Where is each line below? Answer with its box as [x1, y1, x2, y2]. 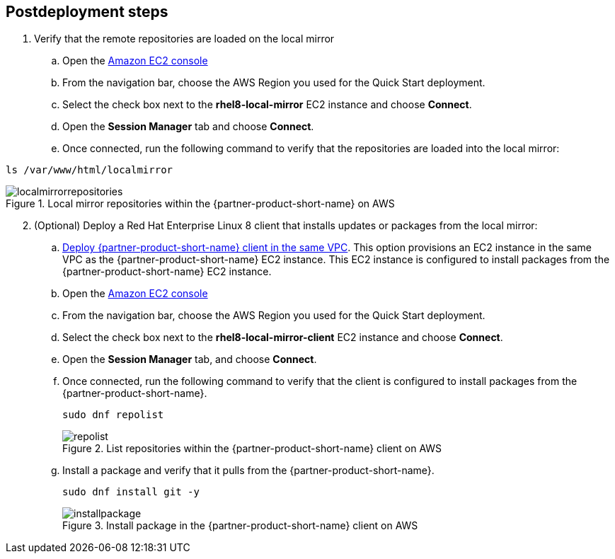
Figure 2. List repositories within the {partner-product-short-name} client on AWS [62, 442, 442, 455]
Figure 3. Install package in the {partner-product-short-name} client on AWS [62, 519, 418, 532]
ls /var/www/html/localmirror [6, 164, 173, 176]
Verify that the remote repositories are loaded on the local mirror [34, 33, 335, 45]
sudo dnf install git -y [62, 486, 200, 498]
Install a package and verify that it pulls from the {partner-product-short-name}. [62, 464, 435, 477]
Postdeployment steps [6, 3, 168, 21]
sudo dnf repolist [62, 409, 164, 421]
